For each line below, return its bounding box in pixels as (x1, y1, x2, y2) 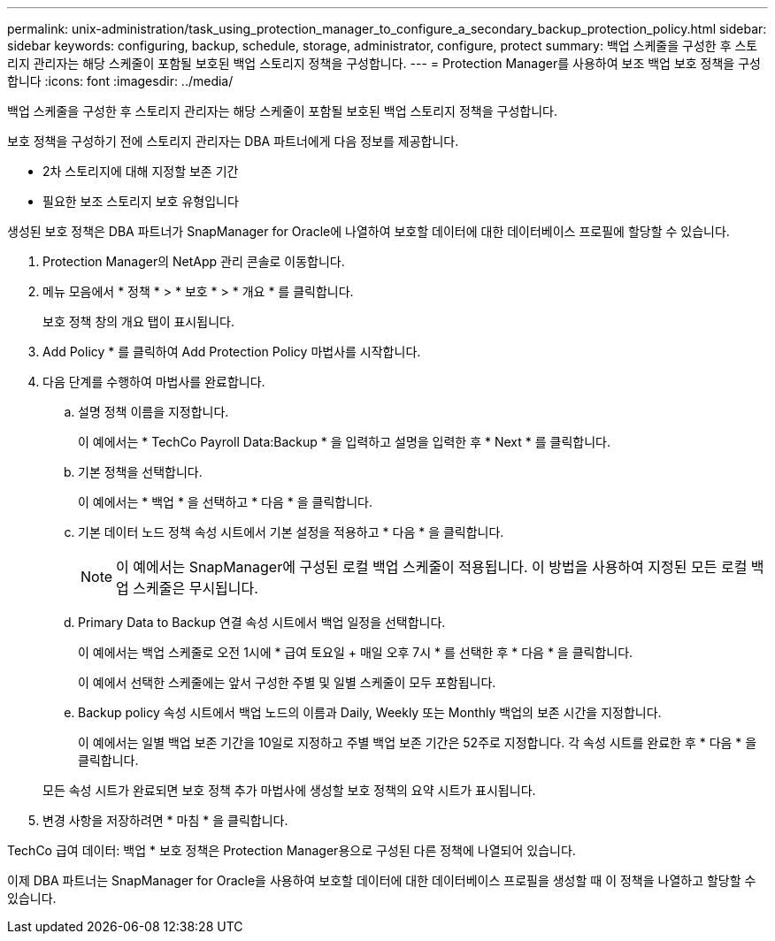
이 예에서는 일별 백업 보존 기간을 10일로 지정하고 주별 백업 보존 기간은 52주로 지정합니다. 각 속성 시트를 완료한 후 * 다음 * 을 (78, 735, 757, 750)
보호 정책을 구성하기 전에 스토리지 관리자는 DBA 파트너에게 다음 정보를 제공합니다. (7, 134, 459, 149)
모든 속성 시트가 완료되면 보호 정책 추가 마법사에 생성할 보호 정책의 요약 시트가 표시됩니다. (42, 783, 536, 798)
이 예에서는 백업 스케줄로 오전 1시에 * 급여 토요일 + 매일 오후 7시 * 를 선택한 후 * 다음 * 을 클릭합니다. (78, 645, 633, 660)
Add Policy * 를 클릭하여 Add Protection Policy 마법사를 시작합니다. (42, 344, 421, 359)
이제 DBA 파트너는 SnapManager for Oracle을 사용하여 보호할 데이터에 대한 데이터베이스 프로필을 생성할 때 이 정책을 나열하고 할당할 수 (7, 873, 756, 888)
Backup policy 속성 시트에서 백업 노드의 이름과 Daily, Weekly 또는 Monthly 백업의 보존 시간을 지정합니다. (78, 705, 662, 720)
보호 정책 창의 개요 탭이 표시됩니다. (42, 314, 234, 329)
